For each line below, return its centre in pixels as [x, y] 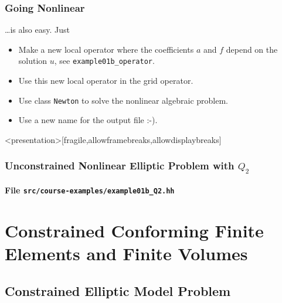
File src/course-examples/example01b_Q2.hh [90, 190]
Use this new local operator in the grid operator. [106, 81]
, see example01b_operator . [104, 61]
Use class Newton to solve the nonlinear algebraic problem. [123, 100]
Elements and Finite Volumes [126, 253]
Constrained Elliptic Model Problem [118, 290]
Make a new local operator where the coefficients [106, 49]
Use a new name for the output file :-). [88, 120]
